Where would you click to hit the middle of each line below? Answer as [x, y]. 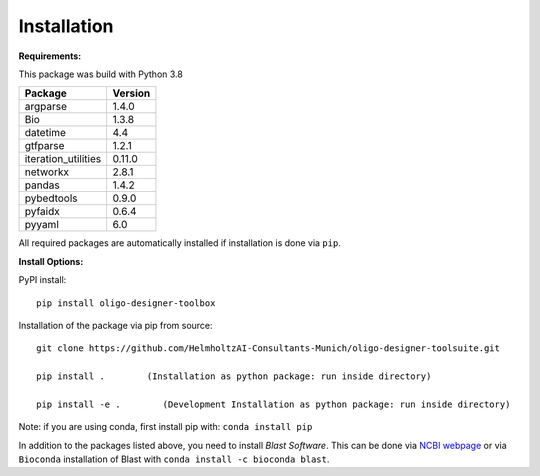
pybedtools [51, 198]
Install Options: [51, 261]
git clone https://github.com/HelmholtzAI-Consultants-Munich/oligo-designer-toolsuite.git [268, 348]
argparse [46, 107]
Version [131, 93]
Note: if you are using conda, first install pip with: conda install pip [165, 427]
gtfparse [44, 146]
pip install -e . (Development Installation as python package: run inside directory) [273, 404]
